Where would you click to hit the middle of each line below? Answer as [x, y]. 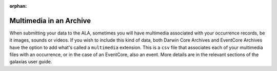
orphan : [18, 6]
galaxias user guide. [31, 62]
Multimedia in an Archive [50, 21]
